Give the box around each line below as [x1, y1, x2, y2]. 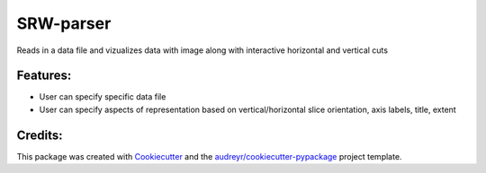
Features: [16, 68, 72, 83]
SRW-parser [16, 13, 112, 33]
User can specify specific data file [39, 91, 166, 102]
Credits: [16, 127, 63, 143]
